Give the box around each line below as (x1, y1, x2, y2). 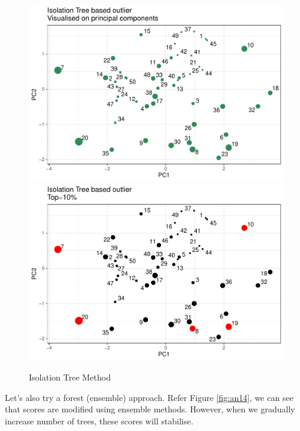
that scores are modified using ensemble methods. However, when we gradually (5, 403, 295, 415)
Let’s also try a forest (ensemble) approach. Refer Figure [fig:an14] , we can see (5, 391, 293, 403)
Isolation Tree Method (29, 371, 111, 384)
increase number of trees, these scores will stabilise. (5, 415, 194, 427)
